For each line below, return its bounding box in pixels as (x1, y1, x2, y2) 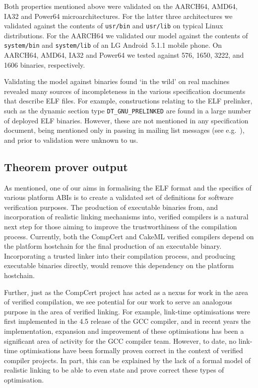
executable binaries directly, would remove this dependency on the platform (4, 260, 234, 271)
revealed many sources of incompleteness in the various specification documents (4, 86, 246, 96)
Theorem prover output (4, 159, 128, 174)
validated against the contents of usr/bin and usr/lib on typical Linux (4, 20, 223, 31)
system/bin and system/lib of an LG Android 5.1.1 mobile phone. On (4, 40, 222, 50)
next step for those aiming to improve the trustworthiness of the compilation (4, 221, 237, 232)
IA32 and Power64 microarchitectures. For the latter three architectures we (4, 10, 233, 21)
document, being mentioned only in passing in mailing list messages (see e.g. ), (4, 125, 245, 135)
